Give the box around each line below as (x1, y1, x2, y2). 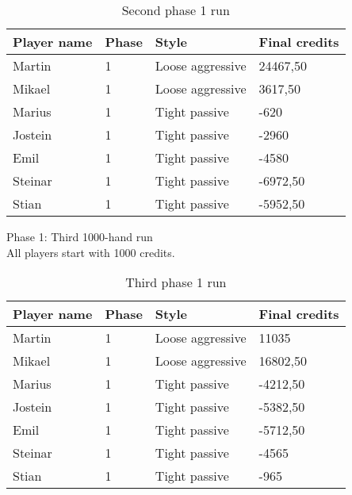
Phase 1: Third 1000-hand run (6, 228, 153, 244)
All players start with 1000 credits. (6, 244, 175, 260)
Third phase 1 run (125, 273, 227, 292)
